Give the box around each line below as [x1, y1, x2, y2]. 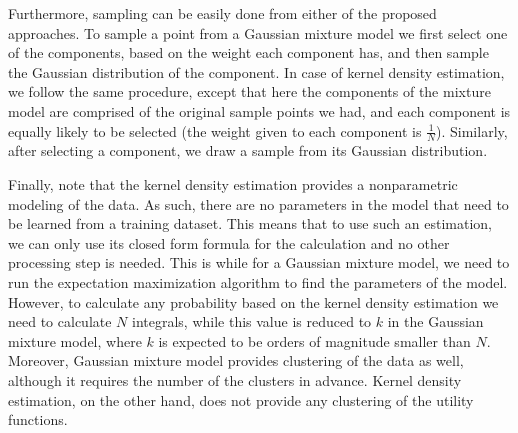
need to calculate [8, 311, 112, 332]
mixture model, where [8, 330, 142, 351]
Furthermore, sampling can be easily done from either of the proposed [8, 3, 437, 23]
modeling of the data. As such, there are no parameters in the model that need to [8, 193, 509, 214]
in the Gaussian [387, 311, 484, 332]
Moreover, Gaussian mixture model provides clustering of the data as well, [8, 350, 464, 371]
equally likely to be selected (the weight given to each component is [8, 120, 422, 141]
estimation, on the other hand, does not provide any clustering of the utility [8, 389, 474, 410]
